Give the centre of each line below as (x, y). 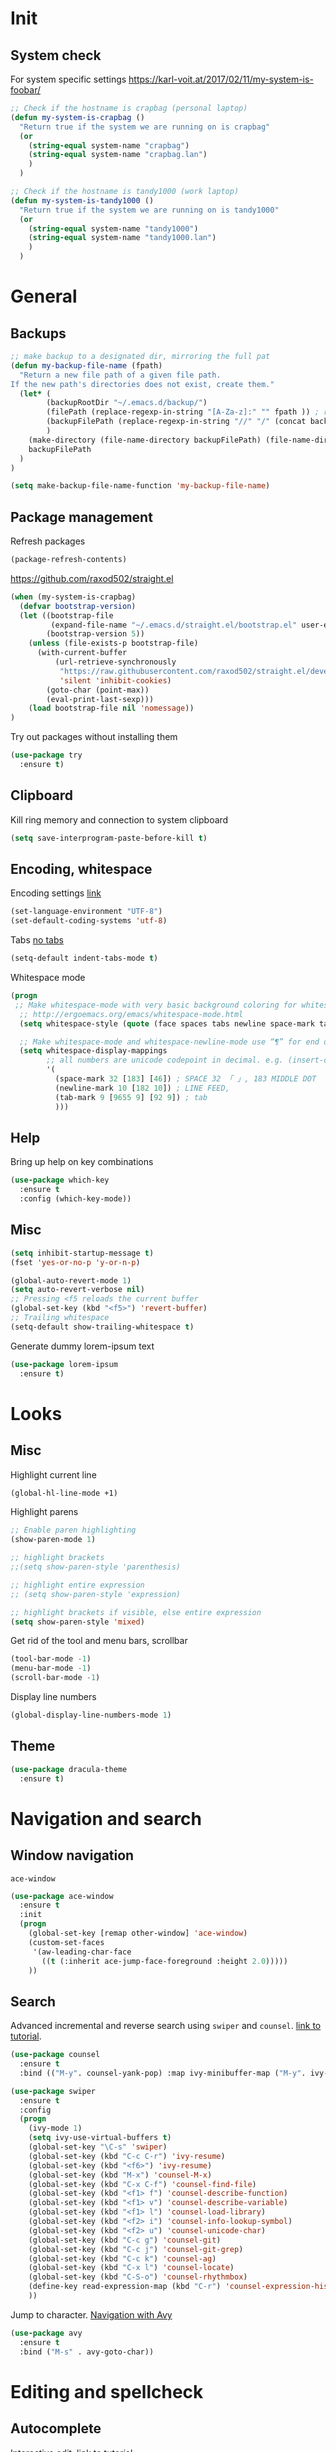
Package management (81, 517)
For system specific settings (68, 79)
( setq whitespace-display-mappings (93, 1051)
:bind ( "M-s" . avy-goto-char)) (87, 2352)
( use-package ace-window (62, 1896)
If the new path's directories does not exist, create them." (142, 384)
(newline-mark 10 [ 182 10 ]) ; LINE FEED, (142, 1088)
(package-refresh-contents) (69, 560)
